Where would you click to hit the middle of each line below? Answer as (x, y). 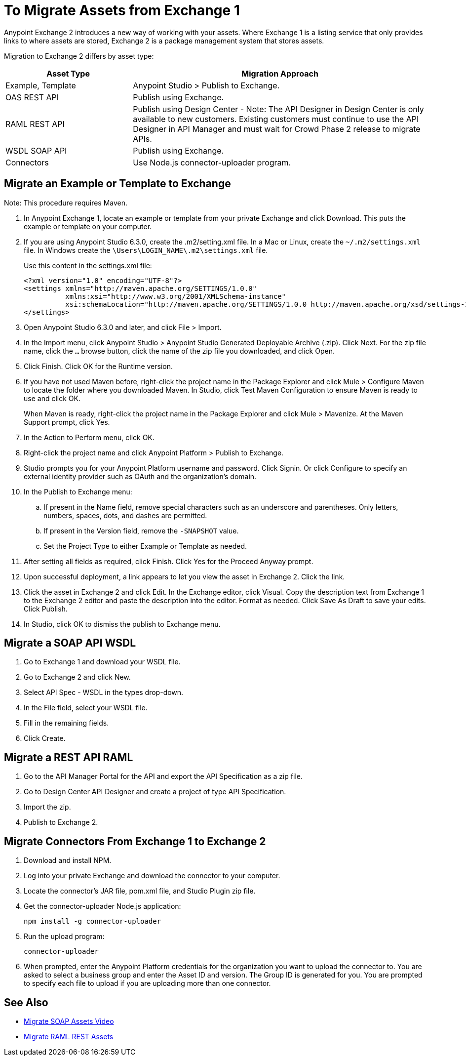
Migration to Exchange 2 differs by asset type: (79, 56)
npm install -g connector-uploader (93, 921)
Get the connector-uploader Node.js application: (102, 906)
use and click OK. (52, 398)
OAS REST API (32, 97)
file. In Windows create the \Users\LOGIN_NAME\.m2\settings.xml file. (146, 250)
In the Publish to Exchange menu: (78, 491)
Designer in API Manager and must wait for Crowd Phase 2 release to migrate (277, 129)
